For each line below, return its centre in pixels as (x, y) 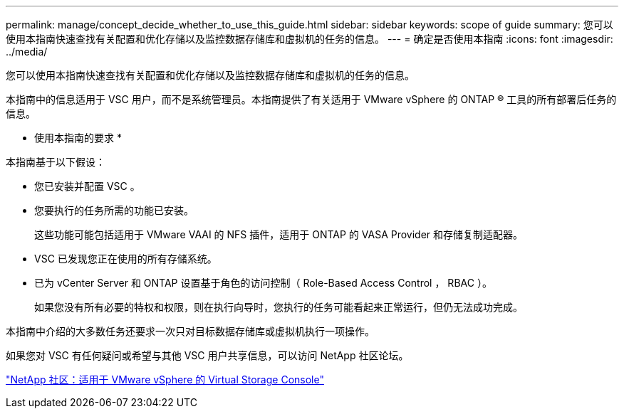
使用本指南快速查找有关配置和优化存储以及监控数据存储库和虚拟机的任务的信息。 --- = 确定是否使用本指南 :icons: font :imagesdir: (310, 39)
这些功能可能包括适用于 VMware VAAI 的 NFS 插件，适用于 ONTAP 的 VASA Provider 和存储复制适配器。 (279, 234)
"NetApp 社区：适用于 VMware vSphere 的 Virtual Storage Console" (165, 379)
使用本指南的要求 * (78, 138)
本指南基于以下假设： (56, 162)
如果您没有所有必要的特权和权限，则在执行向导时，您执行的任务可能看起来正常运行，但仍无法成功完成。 (279, 307)
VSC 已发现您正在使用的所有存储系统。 (126, 259)
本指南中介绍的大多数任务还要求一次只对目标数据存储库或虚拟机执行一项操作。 (190, 331)
